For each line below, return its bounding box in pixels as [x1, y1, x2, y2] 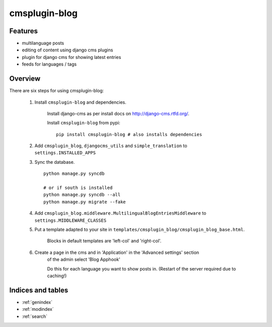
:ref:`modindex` [22, 306, 54, 312]
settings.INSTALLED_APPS [34, 150, 96, 156]
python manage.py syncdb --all [43, 192, 121, 198]
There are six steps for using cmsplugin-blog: [9, 88, 104, 94]
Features [9, 27, 38, 35]
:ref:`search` [22, 313, 48, 319]
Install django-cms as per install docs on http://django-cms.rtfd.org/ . [47, 110, 190, 116]
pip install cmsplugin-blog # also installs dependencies [56, 132, 202, 137]
